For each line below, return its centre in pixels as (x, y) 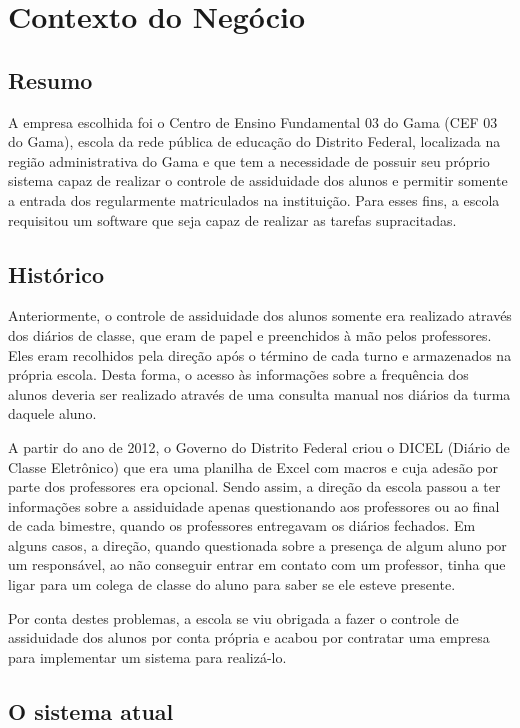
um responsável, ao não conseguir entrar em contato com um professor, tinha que (257, 564)
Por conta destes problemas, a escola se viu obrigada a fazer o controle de (233, 617)
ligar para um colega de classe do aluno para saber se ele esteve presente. (232, 584)
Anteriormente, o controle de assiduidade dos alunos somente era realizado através (260, 315)
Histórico (56, 273)
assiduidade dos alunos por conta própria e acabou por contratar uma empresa (249, 637)
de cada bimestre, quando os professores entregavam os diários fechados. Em (242, 525)
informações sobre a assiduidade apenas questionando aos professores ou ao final (254, 505)
